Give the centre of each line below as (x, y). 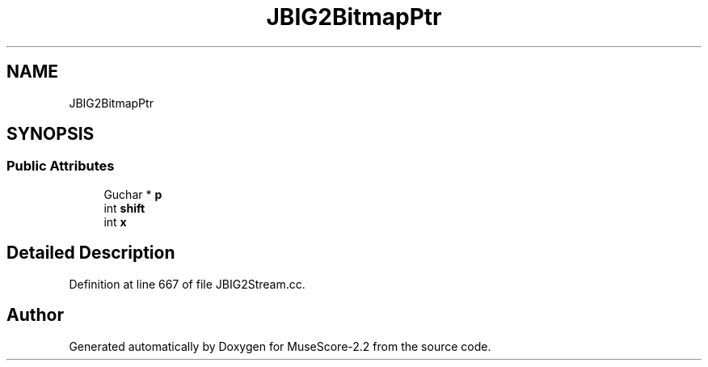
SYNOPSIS (51, 134)
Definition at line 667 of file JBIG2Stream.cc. (187, 284)
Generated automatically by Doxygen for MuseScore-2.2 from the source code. (280, 346)
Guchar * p (133, 194)
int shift (124, 208)
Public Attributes (61, 166)
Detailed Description (91, 253)
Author (35, 315)
